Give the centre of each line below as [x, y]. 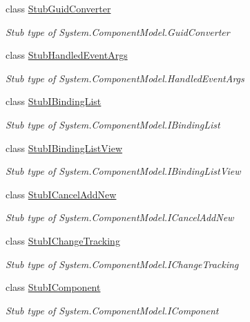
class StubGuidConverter [58, 8]
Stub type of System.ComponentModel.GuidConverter [118, 31]
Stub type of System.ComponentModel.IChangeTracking [122, 264]
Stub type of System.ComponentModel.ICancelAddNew [120, 217]
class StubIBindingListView [64, 148]
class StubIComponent [53, 287]
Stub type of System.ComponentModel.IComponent [112, 310]
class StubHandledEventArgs [67, 55]
